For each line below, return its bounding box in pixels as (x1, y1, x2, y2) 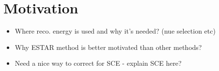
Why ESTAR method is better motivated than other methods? (15, 42, 202, 52)
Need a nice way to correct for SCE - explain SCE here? (15, 58, 182, 68)
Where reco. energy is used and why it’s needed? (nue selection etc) (15, 26, 216, 36)
